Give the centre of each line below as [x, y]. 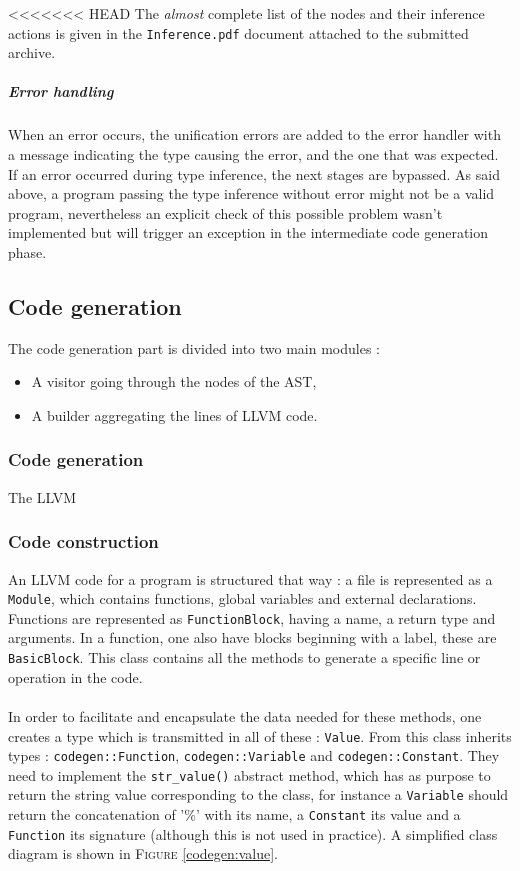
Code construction [83, 541]
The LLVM [42, 496]
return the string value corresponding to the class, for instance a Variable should [258, 794]
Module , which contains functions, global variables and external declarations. [242, 598]
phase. [27, 251]
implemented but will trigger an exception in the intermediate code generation [248, 232]
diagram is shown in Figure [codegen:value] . [143, 853]
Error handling [61, 91]
